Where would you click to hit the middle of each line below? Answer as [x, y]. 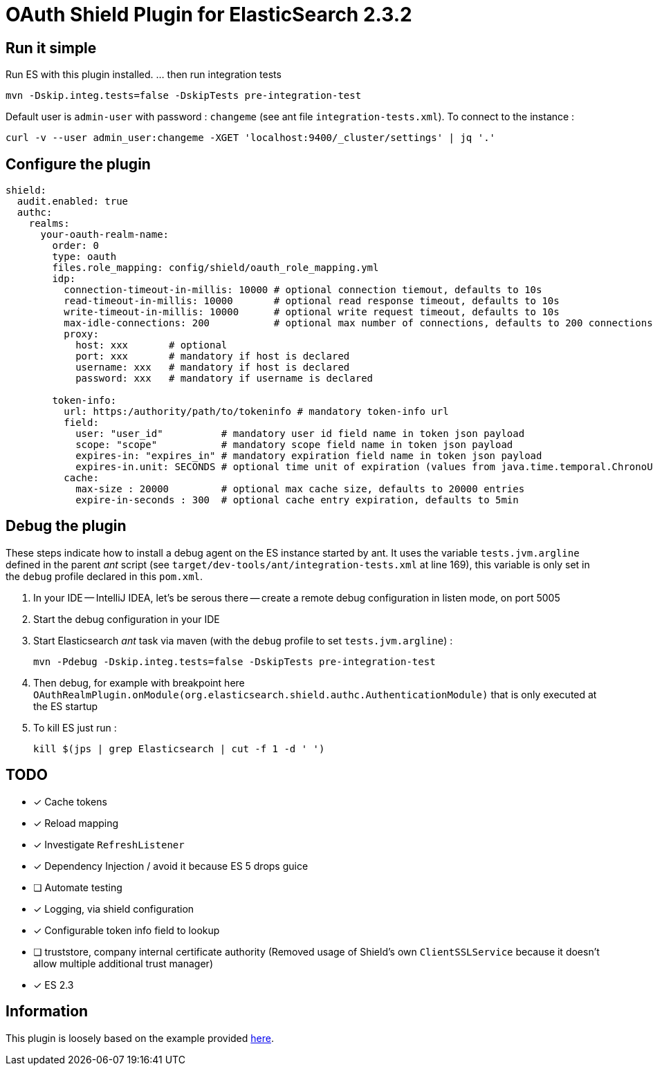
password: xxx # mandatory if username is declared [224, 379]
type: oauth [84, 257]
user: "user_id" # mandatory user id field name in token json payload [300, 434]
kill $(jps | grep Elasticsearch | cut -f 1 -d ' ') [179, 748]
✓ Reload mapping [76, 823]
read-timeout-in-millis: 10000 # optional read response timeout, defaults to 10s [312, 301]
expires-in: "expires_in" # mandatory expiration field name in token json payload [309, 456]
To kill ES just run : [75, 727]
